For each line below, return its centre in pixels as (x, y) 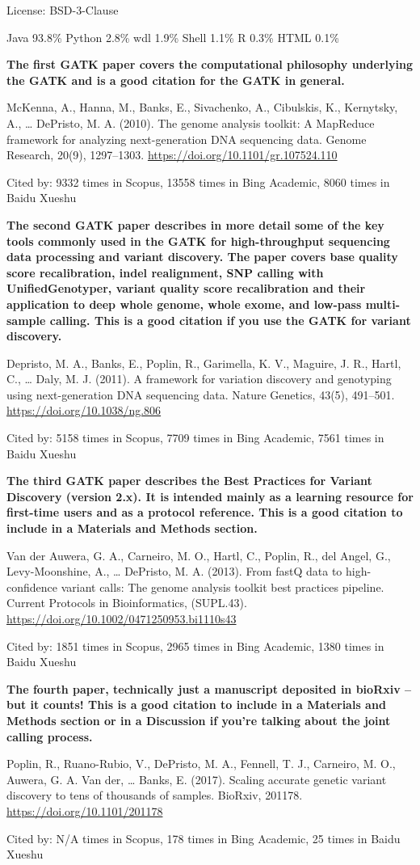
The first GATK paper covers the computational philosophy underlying (210, 64)
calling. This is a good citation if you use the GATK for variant (230, 320)
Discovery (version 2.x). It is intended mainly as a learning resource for (210, 496)
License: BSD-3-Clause (63, 10)
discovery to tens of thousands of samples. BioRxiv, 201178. (155, 795)
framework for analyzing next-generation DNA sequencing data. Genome (187, 139)
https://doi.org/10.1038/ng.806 (84, 410)
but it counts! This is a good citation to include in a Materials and (196, 705)
